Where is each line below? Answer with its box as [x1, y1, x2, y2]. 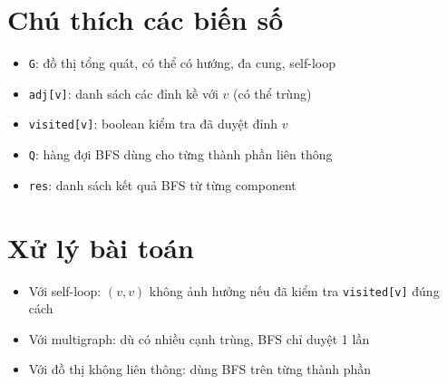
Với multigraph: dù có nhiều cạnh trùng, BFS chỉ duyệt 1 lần [28, 329, 370, 348]
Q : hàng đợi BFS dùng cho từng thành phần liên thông [28, 145, 333, 164]
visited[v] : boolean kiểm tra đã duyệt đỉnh [28, 114, 278, 133]
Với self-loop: [28, 281, 102, 300]
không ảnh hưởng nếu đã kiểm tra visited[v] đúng [149, 281, 440, 300]
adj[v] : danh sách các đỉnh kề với [28, 83, 219, 102]
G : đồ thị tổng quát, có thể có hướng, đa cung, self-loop [28, 53, 336, 72]
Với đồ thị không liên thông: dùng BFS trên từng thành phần [28, 360, 372, 379]
